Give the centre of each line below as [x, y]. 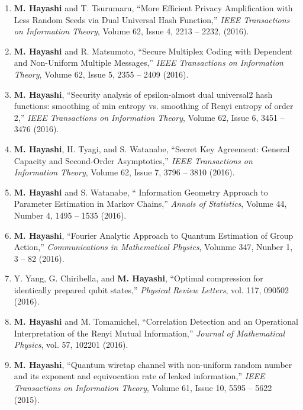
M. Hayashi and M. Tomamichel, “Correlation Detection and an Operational [156, 321]
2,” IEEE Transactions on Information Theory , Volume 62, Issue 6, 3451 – [149, 117]
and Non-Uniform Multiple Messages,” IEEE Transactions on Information [149, 63]
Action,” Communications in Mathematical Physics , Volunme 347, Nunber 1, [153, 247]
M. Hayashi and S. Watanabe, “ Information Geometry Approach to [141, 192]
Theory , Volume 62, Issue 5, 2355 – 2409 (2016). [101, 74]
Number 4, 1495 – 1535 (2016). [70, 215]
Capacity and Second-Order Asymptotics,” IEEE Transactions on [133, 160]
